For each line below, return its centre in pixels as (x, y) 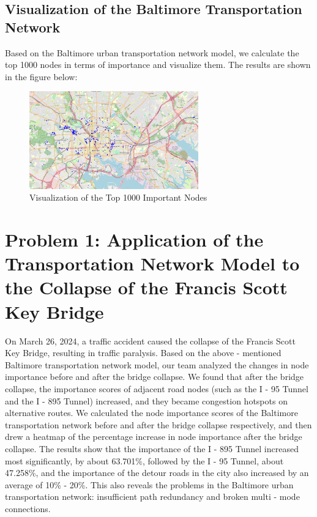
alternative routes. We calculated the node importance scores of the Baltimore (151, 413)
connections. (28, 508)
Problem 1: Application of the (134, 240)
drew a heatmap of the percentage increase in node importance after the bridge (154, 437)
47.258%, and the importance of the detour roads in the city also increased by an (157, 473)
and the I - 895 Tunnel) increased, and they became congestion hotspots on (146, 400)
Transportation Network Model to (152, 263)
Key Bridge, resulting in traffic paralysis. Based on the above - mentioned (143, 353)
